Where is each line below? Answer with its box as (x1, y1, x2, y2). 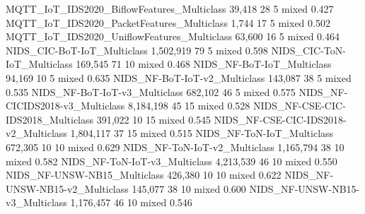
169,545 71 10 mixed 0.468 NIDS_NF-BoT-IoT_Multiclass (76, 57, 332, 71)
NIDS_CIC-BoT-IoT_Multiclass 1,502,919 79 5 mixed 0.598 (6, 42, 268, 57)
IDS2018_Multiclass (6, 112, 94, 126)
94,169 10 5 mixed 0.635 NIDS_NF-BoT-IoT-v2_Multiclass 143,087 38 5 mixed (6, 70, 352, 85)
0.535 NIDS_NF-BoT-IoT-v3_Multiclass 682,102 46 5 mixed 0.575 (6, 84, 296, 99)
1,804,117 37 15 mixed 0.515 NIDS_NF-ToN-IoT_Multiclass (70, 126, 334, 141)
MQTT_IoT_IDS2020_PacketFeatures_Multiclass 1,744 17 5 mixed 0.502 (6, 15, 330, 30)
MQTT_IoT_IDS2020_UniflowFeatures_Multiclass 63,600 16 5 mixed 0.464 (6, 29, 340, 44)
